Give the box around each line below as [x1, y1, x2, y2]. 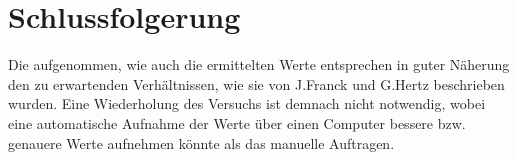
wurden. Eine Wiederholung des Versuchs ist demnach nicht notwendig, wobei [8, 93, 486, 114]
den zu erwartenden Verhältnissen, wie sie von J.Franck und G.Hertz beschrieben [8, 73, 505, 94]
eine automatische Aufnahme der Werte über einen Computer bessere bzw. [8, 112, 466, 133]
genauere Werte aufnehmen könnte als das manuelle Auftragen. [8, 132, 395, 153]
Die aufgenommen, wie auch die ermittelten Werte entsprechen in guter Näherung [8, 54, 510, 75]
